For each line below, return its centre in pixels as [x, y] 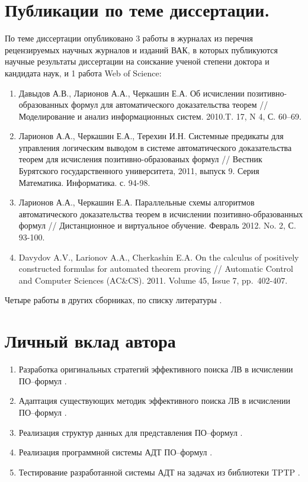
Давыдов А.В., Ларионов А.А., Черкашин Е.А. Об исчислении [131, 93]
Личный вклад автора [90, 341]
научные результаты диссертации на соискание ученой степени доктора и [137, 61]
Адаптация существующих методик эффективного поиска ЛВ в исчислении [154, 401]
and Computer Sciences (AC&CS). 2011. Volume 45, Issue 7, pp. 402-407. [153, 280]
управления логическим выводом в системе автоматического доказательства [155, 147]
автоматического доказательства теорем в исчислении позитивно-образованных [161, 213]
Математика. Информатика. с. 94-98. [84, 182]
